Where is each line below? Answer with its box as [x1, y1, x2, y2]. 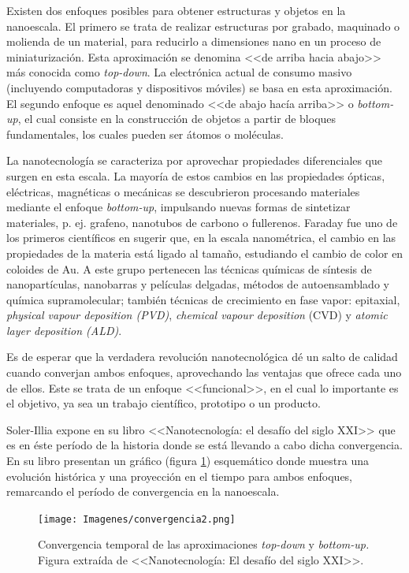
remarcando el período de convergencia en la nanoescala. [6, 483, 280, 500]
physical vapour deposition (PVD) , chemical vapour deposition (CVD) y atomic [6, 307, 388, 323]
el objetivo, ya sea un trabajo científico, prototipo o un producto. [6, 395, 321, 411]
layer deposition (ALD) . [6, 322, 122, 338]
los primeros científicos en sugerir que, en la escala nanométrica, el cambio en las [6, 229, 396, 246]
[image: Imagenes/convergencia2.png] [38, 513, 236, 525]
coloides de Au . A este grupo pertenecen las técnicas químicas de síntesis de [6, 260, 372, 277]
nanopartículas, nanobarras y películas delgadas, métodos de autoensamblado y [6, 276, 389, 292]
